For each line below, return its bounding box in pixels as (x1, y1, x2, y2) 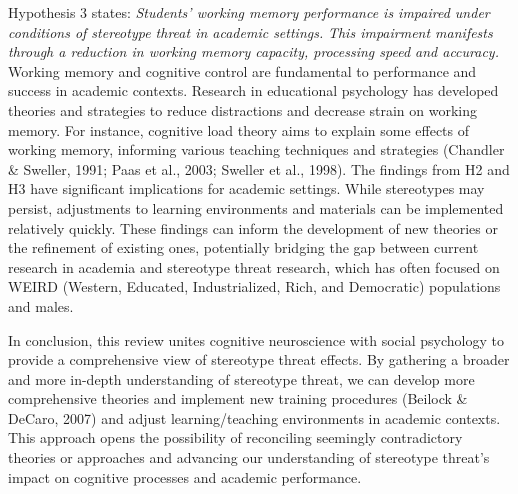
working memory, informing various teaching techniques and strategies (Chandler (8, 139, 505, 160)
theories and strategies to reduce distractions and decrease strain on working (8, 99, 478, 120)
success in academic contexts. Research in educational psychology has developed (8, 80, 499, 101)
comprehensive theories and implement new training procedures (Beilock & (8, 388, 468, 409)
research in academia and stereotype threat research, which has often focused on (8, 256, 500, 277)
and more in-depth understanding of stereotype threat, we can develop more (8, 368, 475, 389)
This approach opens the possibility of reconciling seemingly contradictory (8, 427, 463, 448)
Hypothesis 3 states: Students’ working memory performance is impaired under (8, 2, 490, 22)
